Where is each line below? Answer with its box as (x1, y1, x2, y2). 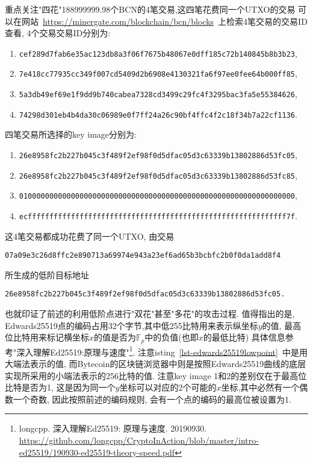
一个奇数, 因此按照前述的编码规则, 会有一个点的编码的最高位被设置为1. (13, 392, 291, 405)
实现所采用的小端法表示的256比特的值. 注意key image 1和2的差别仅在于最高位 (5, 369, 307, 382)
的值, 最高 (262, 319, 302, 331)
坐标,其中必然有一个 (221, 381, 300, 394)
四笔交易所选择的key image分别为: (5, 128, 137, 141)
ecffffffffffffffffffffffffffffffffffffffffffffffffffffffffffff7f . (19, 209, 297, 222)
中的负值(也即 (144, 331, 199, 343)
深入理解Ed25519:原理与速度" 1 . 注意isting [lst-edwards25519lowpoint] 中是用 (16, 343, 308, 358)
